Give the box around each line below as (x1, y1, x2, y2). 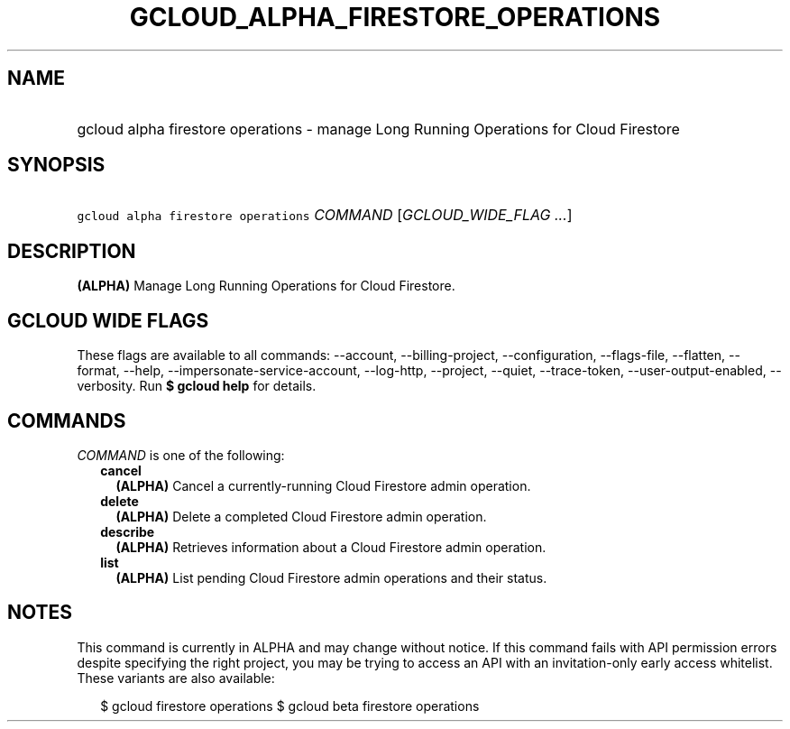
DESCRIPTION (7, 239, 136, 263)
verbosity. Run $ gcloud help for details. (77, 378, 317, 394)
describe (100, 523, 155, 540)
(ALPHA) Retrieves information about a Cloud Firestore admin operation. (115, 539, 547, 555)
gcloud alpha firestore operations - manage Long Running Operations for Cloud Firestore (77, 119, 680, 138)
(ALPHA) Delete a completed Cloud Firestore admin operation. (115, 508, 487, 524)
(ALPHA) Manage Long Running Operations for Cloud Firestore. (77, 278, 455, 294)
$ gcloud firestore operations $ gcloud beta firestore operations (100, 697, 480, 714)
